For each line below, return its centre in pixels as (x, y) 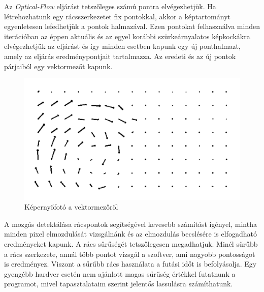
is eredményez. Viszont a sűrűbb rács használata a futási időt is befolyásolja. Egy (130, 264)
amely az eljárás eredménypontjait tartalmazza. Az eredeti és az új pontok (120, 56)
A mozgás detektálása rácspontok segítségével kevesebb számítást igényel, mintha (130, 224)
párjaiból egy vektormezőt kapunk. (58, 66)
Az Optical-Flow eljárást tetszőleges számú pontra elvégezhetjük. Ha (110, 6)
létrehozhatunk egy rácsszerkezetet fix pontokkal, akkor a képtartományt (118, 16)
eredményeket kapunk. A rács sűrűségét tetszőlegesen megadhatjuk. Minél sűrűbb (131, 244)
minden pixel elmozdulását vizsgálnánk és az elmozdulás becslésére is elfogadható (130, 234)
